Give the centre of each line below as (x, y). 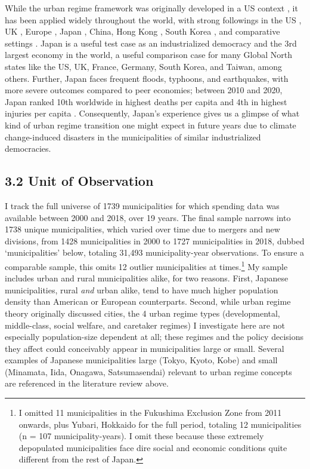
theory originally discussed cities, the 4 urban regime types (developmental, (142, 313)
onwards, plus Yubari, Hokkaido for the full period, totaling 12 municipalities (160, 424)
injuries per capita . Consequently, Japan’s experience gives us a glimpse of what (152, 113)
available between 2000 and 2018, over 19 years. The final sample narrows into (148, 217)
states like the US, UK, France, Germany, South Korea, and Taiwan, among (143, 66)
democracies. (28, 148)
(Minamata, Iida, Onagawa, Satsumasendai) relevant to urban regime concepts (148, 371)
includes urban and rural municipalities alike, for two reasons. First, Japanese (147, 278)
